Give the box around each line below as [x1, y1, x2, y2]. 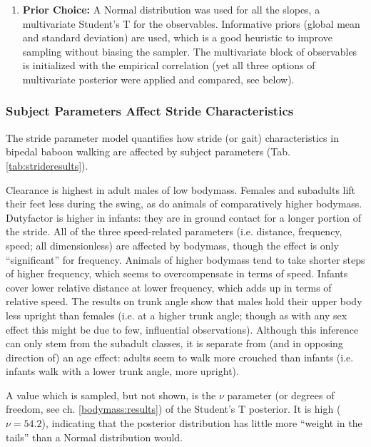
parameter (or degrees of [227, 387, 335, 402]
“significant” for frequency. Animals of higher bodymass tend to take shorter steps [6, 252, 365, 267]
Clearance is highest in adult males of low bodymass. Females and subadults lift [6, 182, 356, 197]
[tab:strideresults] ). [6, 158, 88, 173]
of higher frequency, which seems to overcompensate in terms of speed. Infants [6, 266, 348, 281]
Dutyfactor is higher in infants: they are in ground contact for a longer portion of [6, 210, 362, 225]
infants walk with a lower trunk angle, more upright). [6, 364, 239, 379]
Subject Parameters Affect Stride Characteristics [6, 102, 294, 120]
